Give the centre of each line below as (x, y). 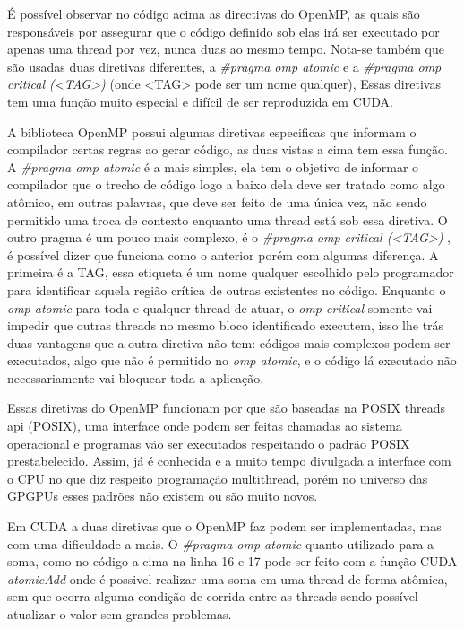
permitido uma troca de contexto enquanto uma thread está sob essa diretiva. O (228, 219)
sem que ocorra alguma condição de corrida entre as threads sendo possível (213, 596)
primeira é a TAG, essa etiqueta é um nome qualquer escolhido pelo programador (231, 272)
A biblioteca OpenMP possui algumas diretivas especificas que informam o (212, 131)
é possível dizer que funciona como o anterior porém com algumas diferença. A (223, 254)
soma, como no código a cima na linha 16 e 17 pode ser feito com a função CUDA (232, 561)
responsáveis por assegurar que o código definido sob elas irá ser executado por (223, 31)
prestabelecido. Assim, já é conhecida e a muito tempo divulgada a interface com (229, 461)
